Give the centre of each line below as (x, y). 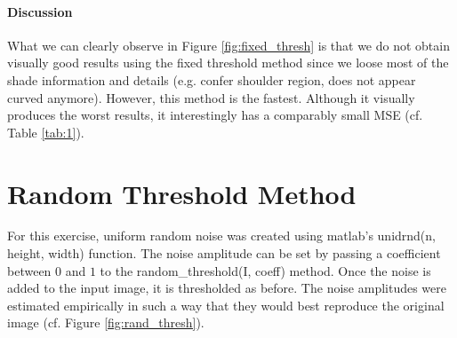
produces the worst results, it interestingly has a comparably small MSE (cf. (215, 115)
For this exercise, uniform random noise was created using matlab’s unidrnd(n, (221, 236)
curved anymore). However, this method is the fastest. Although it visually (211, 97)
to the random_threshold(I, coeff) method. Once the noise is (265, 270)
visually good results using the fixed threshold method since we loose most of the (228, 63)
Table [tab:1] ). (46, 132)
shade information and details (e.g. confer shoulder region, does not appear (212, 79)
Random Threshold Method (182, 193)
